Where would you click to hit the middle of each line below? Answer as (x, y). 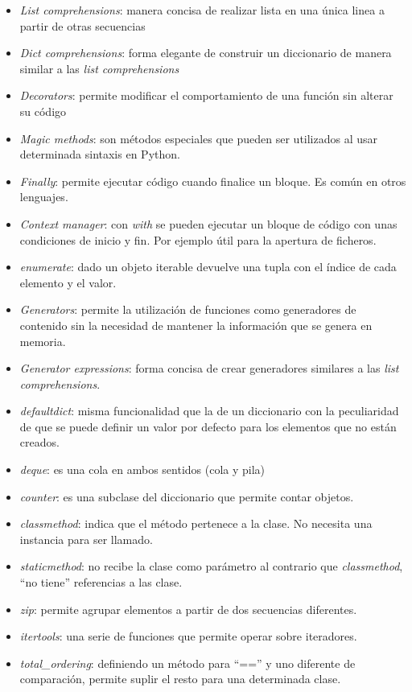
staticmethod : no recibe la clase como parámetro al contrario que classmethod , (211, 566)
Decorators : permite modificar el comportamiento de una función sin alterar (206, 95)
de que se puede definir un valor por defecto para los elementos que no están (208, 426)
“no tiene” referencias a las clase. (101, 582)
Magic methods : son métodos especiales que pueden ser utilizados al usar (199, 138)
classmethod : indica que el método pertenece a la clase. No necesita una (196, 523)
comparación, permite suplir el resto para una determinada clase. (180, 679)
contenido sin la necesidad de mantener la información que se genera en (196, 325)
